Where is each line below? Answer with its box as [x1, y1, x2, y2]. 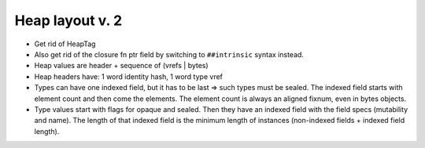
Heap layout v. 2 [14, 12, 123, 29]
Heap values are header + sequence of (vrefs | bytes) [34, 61, 209, 70]
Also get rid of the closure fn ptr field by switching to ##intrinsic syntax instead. [34, 49, 305, 59]
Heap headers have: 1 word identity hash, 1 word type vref [34, 71, 224, 81]
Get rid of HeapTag [34, 39, 96, 49]
